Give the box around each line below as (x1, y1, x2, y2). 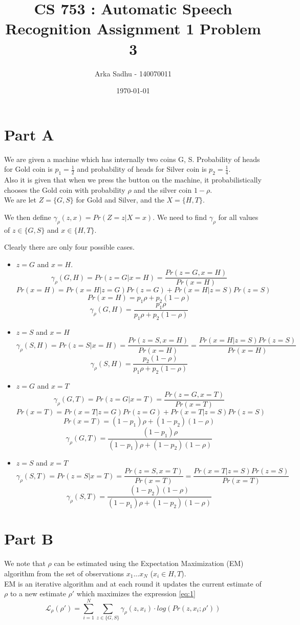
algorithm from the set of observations (4, 568, 124, 578)
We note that (4, 558, 46, 569)
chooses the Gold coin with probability (4, 184, 125, 195)
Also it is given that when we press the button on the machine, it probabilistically (4, 174, 262, 185)
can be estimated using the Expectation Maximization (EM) (54, 558, 244, 569)
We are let (4, 194, 37, 205)
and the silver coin (134, 184, 192, 195)
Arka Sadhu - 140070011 (95, 68, 172, 78)
